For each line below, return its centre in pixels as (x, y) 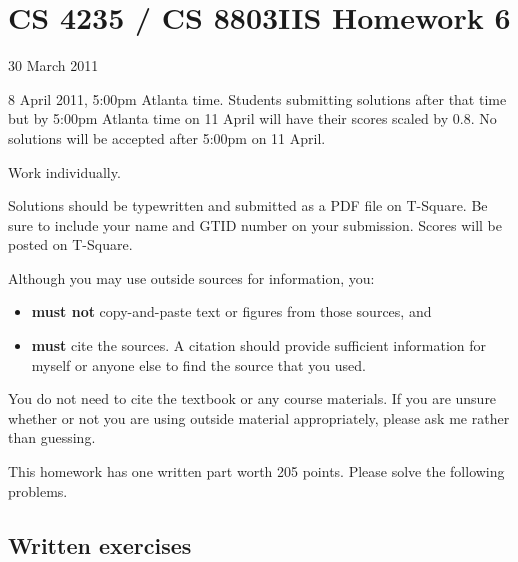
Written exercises (100, 544)
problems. (38, 490)
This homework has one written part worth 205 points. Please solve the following (256, 471)
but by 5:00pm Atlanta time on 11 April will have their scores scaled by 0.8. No (252, 118)
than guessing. (52, 437)
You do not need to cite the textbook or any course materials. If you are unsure (252, 398)
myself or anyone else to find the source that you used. (198, 364)
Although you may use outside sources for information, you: (191, 277)
